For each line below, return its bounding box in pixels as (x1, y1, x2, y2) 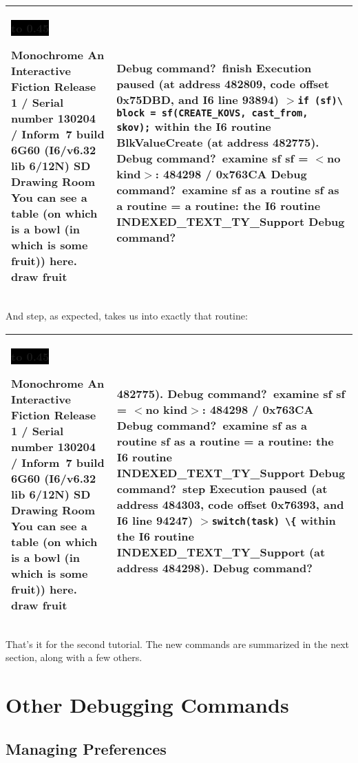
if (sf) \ (297, 94, 343, 106)
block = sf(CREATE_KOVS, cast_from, (116, 107, 308, 118)
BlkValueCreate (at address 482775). (116, 134, 319, 150)
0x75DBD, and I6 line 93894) (116, 91, 279, 107)
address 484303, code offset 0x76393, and (116, 496, 344, 512)
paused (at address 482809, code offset (116, 75, 329, 92)
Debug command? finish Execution (116, 59, 312, 76)
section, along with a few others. (6, 650, 143, 665)
